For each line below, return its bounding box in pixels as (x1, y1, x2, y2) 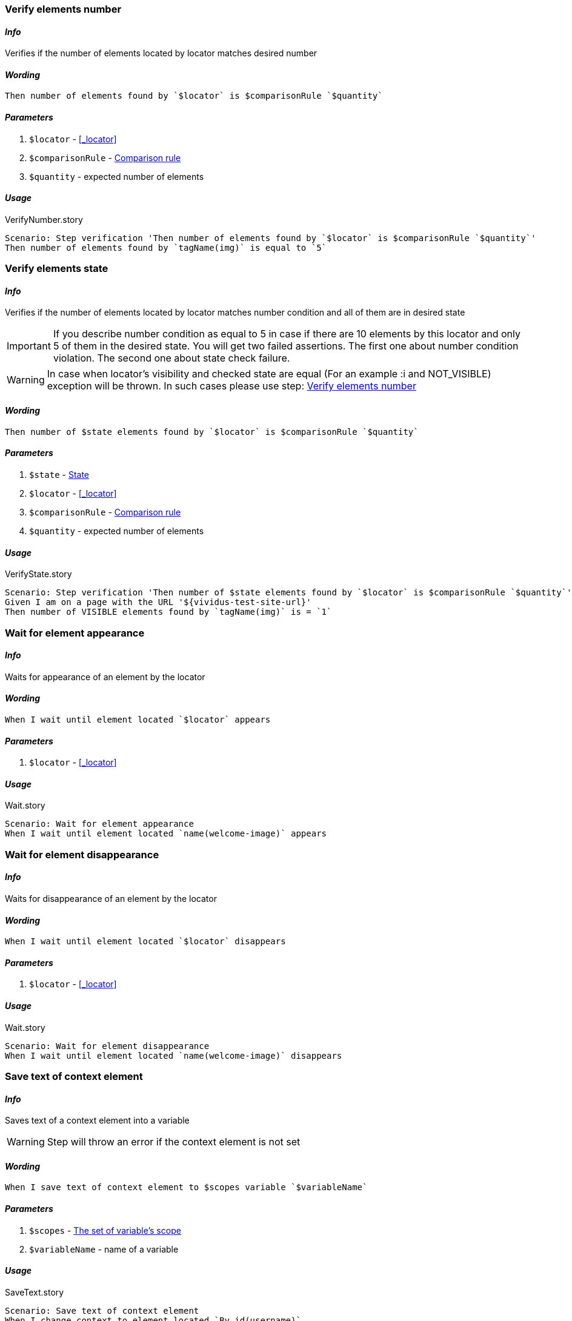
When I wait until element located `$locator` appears (5, 714, 271, 724)
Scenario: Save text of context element (5, 1305, 199, 1316)
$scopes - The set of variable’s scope (29, 1225, 181, 1236)
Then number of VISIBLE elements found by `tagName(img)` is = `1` (5, 607, 332, 617)
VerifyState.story (5, 569, 72, 580)
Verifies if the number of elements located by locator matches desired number (5, 48, 318, 59)
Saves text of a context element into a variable (5, 1115, 190, 1126)
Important (7, 340, 51, 353)
